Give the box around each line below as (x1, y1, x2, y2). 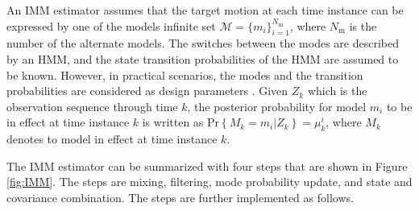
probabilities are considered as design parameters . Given (6, 82, 288, 99)
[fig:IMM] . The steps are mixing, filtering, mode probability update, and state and (6, 173, 413, 190)
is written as (142, 114, 204, 130)
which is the (307, 82, 367, 99)
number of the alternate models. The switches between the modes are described (6, 35, 399, 52)
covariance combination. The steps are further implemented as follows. (6, 188, 354, 205)
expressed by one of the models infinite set (6, 17, 216, 34)
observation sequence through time (6, 97, 178, 114)
